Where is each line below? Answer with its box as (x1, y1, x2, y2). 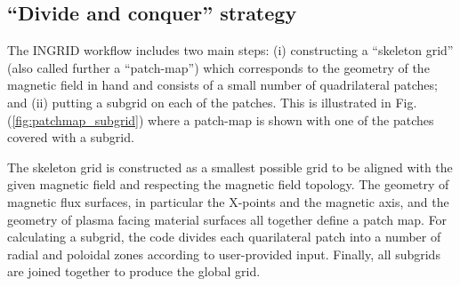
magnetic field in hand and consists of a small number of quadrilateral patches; (7, 75, 438, 94)
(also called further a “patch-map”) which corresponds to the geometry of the (7, 58, 430, 76)
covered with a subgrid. (7, 128, 134, 147)
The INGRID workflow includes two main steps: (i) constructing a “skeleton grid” (7, 41, 454, 60)
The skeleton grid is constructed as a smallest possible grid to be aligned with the (7, 157, 453, 176)
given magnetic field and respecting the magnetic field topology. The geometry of (7, 175, 449, 194)
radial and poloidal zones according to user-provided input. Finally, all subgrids (7, 244, 440, 263)
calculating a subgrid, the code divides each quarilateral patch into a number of (7, 227, 441, 246)
